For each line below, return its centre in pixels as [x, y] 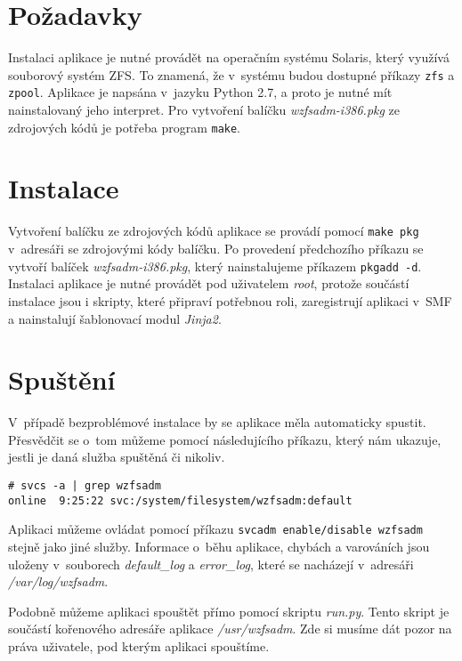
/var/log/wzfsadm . [58, 581]
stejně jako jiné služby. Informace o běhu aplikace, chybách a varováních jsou [219, 546]
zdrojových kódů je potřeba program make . [125, 127]
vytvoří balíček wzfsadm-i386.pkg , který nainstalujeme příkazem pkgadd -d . [215, 266]
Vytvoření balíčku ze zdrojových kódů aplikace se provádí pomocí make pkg [214, 231]
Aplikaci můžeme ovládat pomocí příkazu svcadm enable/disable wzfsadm [215, 529]
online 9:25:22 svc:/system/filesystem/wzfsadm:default [180, 500]
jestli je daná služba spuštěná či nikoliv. [117, 457]
